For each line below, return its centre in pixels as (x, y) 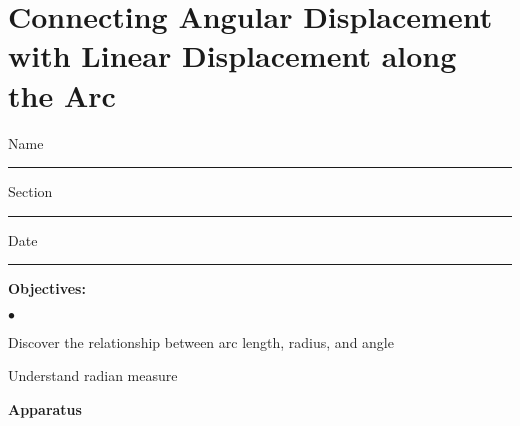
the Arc (62, 94)
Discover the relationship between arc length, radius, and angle (201, 341)
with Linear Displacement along (232, 55)
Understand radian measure (93, 375)
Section (30, 191)
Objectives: (47, 288)
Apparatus (45, 409)
